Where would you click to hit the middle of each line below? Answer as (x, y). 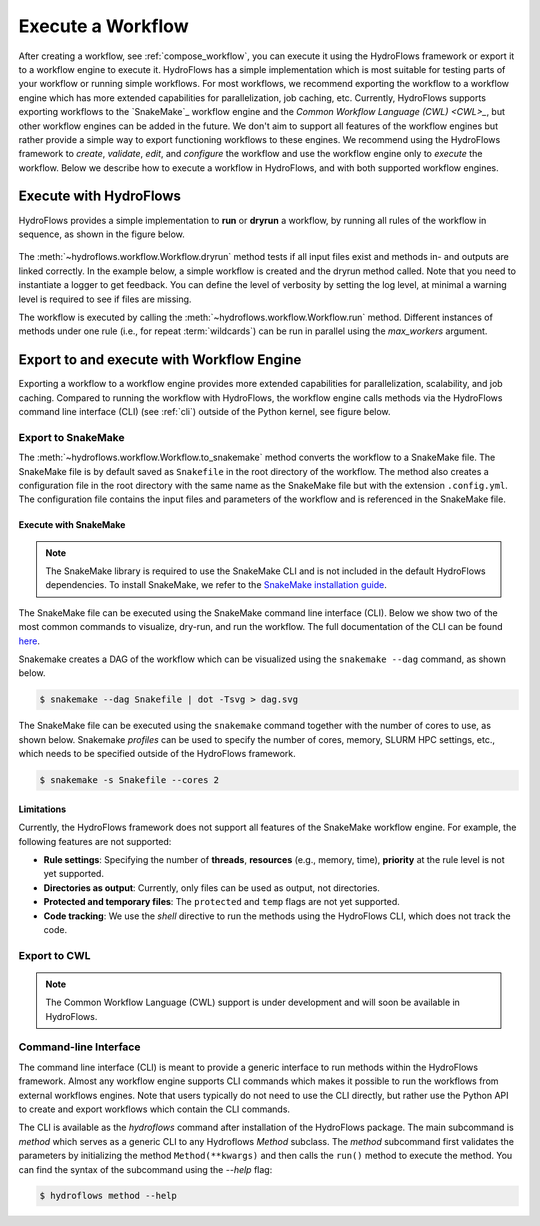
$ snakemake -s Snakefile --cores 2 (129, 780)
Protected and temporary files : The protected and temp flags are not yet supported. (221, 902)
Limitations (42, 809)
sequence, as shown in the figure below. (101, 234)
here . (29, 641)
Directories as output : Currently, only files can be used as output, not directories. (211, 887)
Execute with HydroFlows (100, 196)
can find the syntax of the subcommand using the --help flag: (145, 1169)
